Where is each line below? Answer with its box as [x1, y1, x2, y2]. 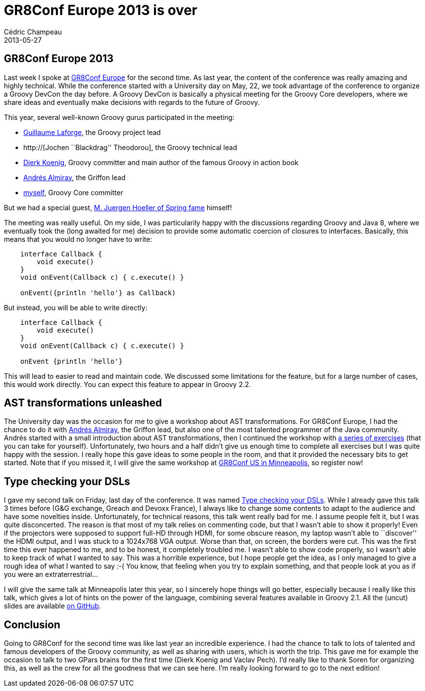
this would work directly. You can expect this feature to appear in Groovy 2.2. [4, 380, 251, 388]
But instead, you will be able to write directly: [4, 303, 148, 312]
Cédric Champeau [4, 27, 62, 36]
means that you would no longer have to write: [4, 235, 153, 243]
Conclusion [4, 618, 61, 631]
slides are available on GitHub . [4, 602, 101, 610]
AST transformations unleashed [4, 397, 162, 409]
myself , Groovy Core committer [23, 188, 123, 197]
